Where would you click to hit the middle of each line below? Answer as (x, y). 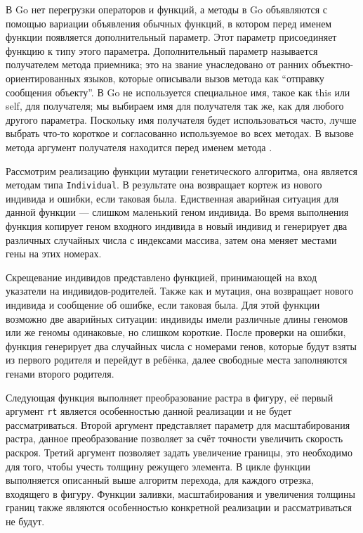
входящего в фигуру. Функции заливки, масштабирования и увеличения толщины (180, 493)
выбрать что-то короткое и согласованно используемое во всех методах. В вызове (180, 133)
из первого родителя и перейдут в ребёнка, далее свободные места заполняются (177, 360)
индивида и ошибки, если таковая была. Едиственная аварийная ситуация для (172, 198)
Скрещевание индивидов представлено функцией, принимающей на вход (161, 277)
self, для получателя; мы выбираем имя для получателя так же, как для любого (175, 106)
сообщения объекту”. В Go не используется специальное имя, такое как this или (178, 92)
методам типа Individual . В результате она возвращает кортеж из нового (164, 185)
